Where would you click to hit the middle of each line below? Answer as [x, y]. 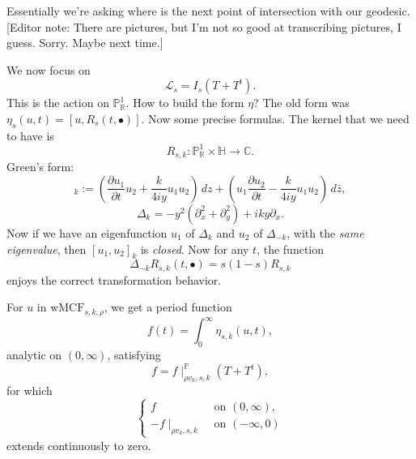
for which [30, 390]
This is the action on [58, 103]
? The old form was [301, 103]
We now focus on [49, 69]
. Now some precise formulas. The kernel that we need [275, 118]
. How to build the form [185, 103]
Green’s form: [40, 167]
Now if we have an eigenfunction [87, 232]
